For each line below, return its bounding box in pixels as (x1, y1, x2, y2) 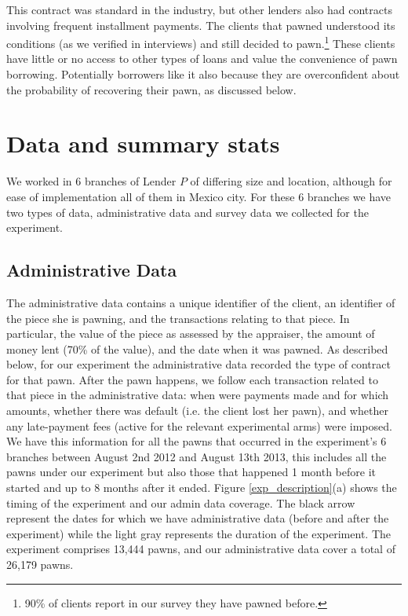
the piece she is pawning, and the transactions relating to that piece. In (6, 310, 350, 326)
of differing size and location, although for (190, 173, 392, 189)
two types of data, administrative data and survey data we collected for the (6, 203, 369, 220)
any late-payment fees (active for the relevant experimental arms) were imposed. (6, 417, 392, 434)
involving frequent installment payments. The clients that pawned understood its (6, 16, 395, 33)
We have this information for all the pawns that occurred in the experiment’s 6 (6, 433, 387, 449)
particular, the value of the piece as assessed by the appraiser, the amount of (6, 325, 375, 342)
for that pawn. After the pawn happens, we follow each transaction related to (6, 371, 378, 387)
